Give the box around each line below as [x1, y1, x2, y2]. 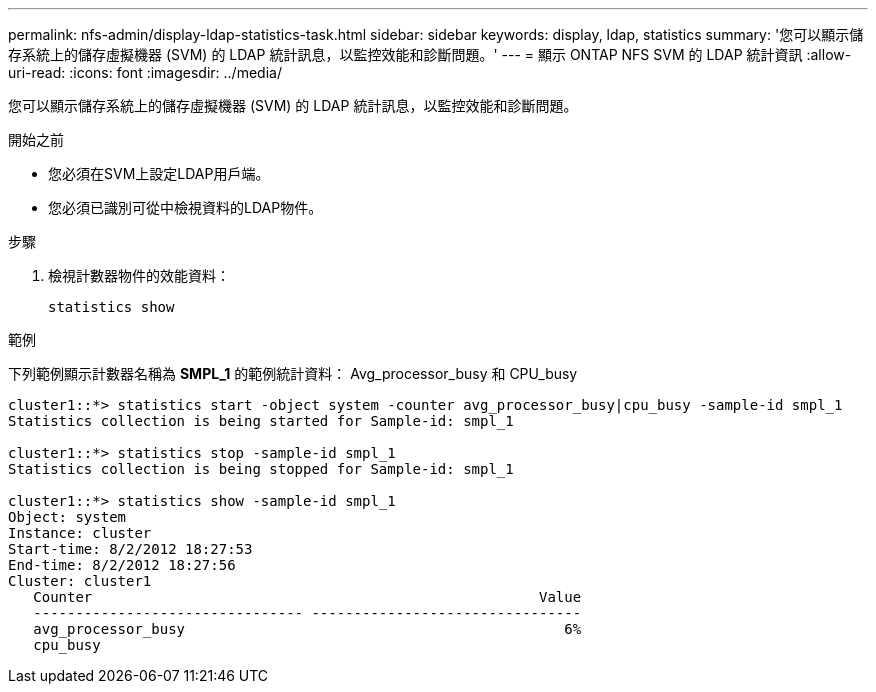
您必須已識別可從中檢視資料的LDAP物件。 [48, 199, 323, 216]
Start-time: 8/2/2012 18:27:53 [8, 541, 253, 557]
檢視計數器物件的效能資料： [48, 267, 230, 284]
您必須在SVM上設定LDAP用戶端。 [48, 165, 270, 182]
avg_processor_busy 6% [33, 621, 582, 637]
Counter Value [33, 589, 582, 605]
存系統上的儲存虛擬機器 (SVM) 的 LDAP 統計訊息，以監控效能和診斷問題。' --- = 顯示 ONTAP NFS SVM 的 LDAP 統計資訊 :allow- [8, 46, 852, 63]
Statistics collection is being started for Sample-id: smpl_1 [8, 413, 514, 429]
